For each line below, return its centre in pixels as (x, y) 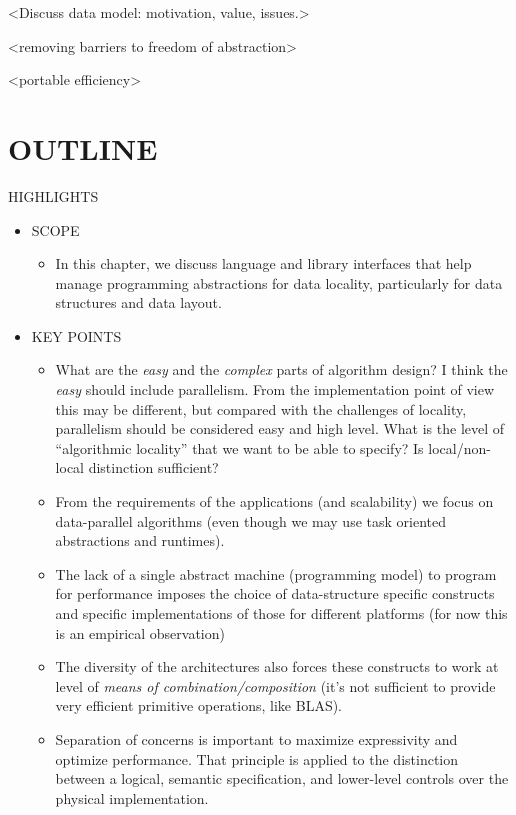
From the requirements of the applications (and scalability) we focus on (274, 501)
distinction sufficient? (153, 467)
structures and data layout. (138, 302)
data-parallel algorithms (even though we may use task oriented (250, 520)
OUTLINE (83, 147)
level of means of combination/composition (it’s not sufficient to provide (275, 685)
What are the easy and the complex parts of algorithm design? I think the (281, 369)
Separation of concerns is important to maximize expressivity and (256, 738)
